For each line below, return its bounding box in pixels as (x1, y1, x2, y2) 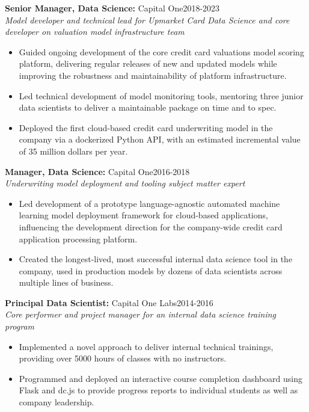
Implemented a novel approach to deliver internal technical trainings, (19, 340, 274, 352)
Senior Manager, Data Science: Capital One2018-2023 (5, 2, 220, 14)
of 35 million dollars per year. (19, 144, 128, 157)
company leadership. (19, 396, 94, 408)
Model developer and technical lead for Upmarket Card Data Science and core (5, 13, 290, 26)
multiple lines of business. (19, 276, 114, 289)
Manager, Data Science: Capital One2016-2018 (5, 165, 190, 177)
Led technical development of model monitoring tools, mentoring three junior (19, 89, 304, 102)
